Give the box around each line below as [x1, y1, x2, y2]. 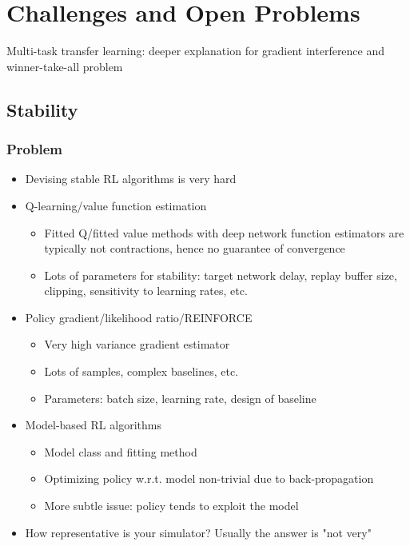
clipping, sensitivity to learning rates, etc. [44, 282, 248, 299]
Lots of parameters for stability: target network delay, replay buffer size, [44, 266, 397, 283]
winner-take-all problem [6, 58, 123, 74]
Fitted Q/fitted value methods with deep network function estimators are [44, 224, 404, 241]
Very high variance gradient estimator [44, 336, 230, 353]
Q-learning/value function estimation [25, 197, 207, 213]
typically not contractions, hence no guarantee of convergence [44, 240, 345, 257]
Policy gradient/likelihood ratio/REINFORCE [25, 309, 253, 325]
